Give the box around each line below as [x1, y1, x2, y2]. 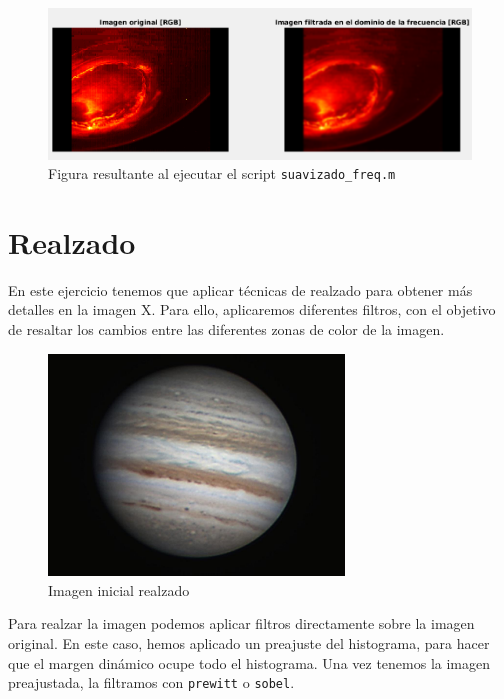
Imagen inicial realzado [48, 579, 190, 600]
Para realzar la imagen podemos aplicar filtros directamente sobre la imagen [8, 613, 475, 634]
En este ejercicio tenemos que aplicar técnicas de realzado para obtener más [8, 279, 473, 300]
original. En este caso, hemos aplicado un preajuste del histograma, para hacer [8, 633, 490, 654]
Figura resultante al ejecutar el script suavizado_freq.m [48, 163, 396, 184]
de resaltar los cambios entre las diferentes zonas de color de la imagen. [8, 319, 445, 340]
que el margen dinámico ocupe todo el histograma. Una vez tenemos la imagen [8, 652, 491, 673]
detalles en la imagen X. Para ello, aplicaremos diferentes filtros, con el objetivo [8, 299, 496, 320]
